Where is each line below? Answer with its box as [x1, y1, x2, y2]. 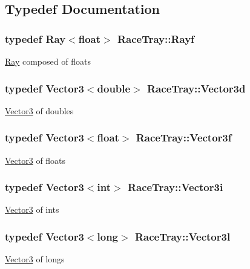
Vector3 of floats [5, 154, 66, 166]
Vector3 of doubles [5, 104, 74, 117]
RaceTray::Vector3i [127, 180, 223, 195]
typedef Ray [5, 31, 66, 46]
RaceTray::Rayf [117, 31, 194, 46]
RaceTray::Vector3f [136, 130, 232, 145]
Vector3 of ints [5, 203, 59, 216]
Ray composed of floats [5, 55, 91, 67]
